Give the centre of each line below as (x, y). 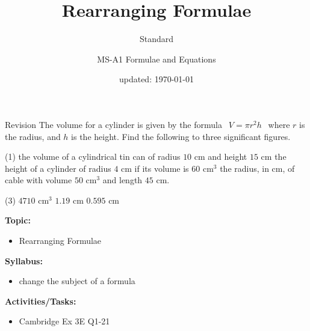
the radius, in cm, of (257, 168)
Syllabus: (24, 260)
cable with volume (39, 180)
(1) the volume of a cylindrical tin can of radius (93, 156)
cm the (274, 156)
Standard (157, 39)
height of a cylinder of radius (58, 168)
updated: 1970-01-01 (157, 79)
